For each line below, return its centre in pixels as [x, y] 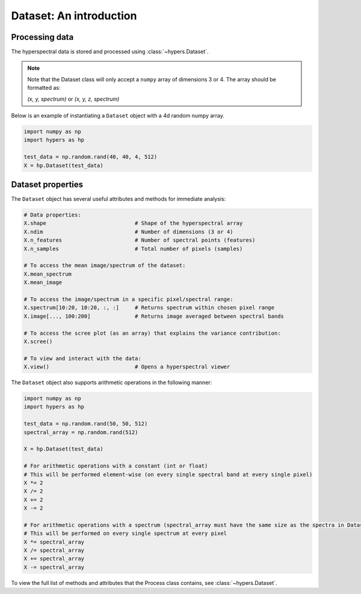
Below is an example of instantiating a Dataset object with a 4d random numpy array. [118, 116]
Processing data [42, 37]
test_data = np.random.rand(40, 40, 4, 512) [91, 157]
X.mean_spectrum [48, 274]
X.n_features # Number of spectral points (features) [140, 240]
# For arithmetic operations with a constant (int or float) [116, 466]
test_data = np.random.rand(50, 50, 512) [86, 424]
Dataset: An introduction [74, 16]
